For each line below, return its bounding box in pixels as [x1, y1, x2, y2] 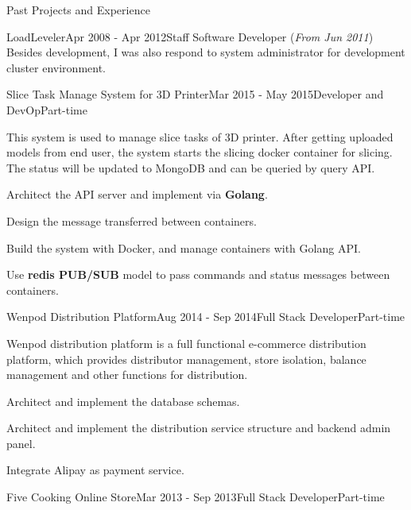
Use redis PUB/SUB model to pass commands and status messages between [6, 266, 390, 283]
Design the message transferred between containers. [6, 212, 257, 229]
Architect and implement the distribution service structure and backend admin [6, 419, 391, 436]
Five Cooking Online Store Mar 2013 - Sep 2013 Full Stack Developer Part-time [6, 489, 385, 505]
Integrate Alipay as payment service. [6, 462, 184, 478]
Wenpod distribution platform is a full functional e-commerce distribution [6, 334, 366, 351]
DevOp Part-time [6, 101, 87, 118]
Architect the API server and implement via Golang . [6, 186, 268, 203]
